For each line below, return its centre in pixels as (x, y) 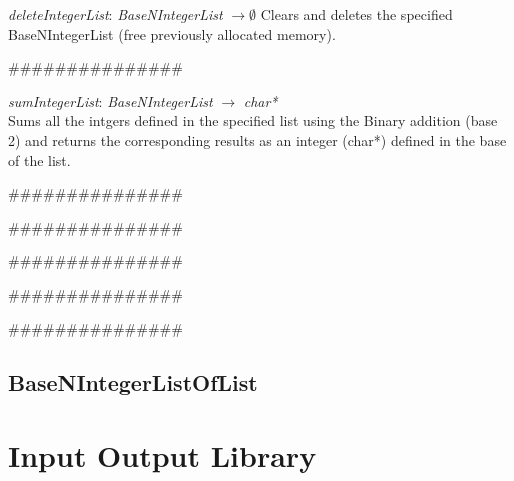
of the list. (39, 159)
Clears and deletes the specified (356, 14)
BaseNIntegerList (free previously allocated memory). (172, 33)
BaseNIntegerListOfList (133, 381)
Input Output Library (162, 455)
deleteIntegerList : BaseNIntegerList (115, 14)
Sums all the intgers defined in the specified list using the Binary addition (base (253, 120)
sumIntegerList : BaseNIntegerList (110, 100)
